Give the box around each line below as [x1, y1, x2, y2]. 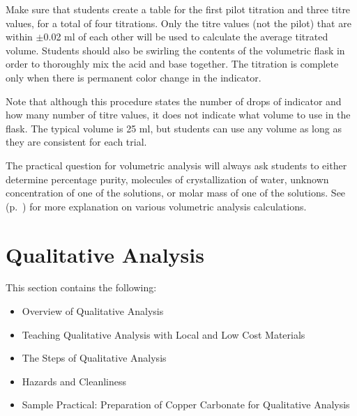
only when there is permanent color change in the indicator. [6, 70, 261, 84]
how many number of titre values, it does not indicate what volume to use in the [6, 107, 351, 122]
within [6, 29, 33, 44]
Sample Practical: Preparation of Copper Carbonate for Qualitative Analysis [22, 397, 350, 412]
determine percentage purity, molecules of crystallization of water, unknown [6, 171, 329, 186]
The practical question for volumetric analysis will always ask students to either [6, 157, 347, 172]
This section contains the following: [6, 280, 157, 295]
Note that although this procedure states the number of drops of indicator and [6, 93, 342, 108]
